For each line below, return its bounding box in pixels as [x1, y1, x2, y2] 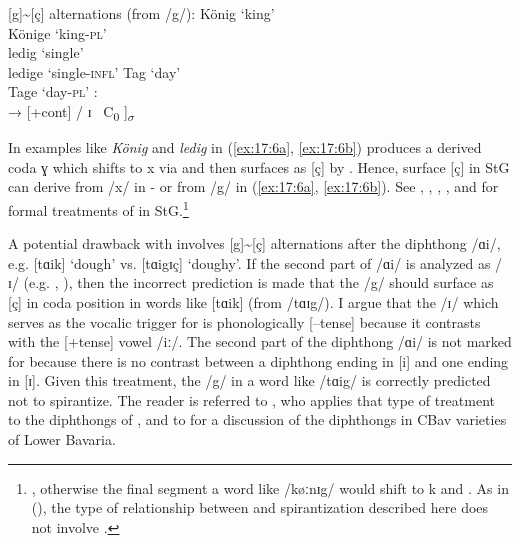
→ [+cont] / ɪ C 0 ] [8, 100, 128, 124]
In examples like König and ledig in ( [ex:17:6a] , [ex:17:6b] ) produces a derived [8, 137, 482, 158]
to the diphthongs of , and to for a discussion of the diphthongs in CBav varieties [8, 409, 507, 430]
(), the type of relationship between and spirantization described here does [31, 497, 489, 518]
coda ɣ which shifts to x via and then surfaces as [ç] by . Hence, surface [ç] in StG [8, 156, 510, 177]
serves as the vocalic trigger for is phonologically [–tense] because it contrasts [8, 311, 481, 332]
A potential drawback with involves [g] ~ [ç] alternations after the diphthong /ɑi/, [8, 233, 501, 254]
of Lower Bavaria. [8, 429, 116, 450]
